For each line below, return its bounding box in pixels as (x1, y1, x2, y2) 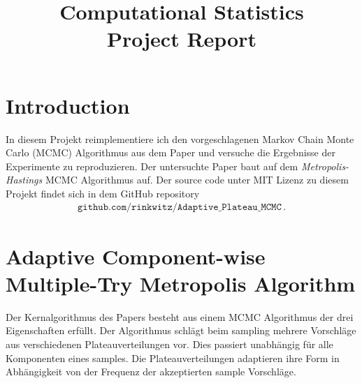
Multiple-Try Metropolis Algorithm (6, 269, 356, 297)
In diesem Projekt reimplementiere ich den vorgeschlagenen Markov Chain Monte (6, 131, 354, 146)
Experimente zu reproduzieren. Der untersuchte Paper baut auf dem (6, 158, 298, 173)
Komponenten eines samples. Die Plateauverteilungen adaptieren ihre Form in (6, 350, 340, 365)
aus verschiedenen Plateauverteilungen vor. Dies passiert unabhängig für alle (6, 337, 333, 351)
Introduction (6, 91, 130, 119)
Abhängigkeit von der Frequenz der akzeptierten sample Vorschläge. (6, 364, 296, 379)
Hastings (6, 172, 43, 187)
